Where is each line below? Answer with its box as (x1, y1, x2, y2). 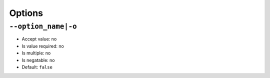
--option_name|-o (9, 22, 77, 31)
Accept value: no (21, 36, 57, 42)
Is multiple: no (21, 50, 51, 56)
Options (9, 7, 43, 18)
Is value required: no (21, 43, 64, 49)
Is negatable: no (21, 57, 55, 63)
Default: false (21, 64, 52, 70)
